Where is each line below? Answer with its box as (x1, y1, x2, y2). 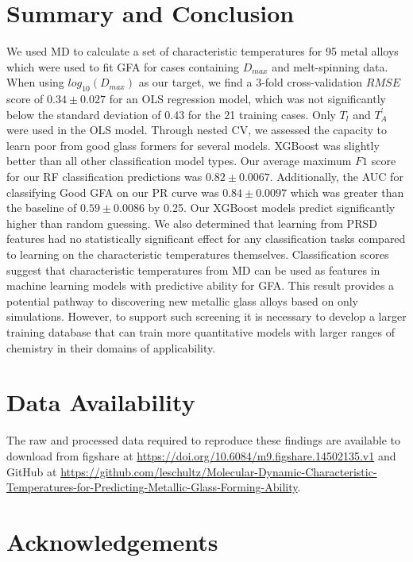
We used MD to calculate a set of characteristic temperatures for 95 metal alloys (6, 43, 399, 60)
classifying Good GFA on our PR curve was (6, 183, 219, 200)
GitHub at (6, 463, 57, 479)
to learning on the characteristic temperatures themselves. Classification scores (6, 246, 389, 263)
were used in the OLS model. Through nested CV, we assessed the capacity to (6, 121, 387, 138)
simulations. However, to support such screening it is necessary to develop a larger (6, 308, 407, 325)
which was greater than (290, 183, 404, 200)
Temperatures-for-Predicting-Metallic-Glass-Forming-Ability (6, 479, 298, 495)
